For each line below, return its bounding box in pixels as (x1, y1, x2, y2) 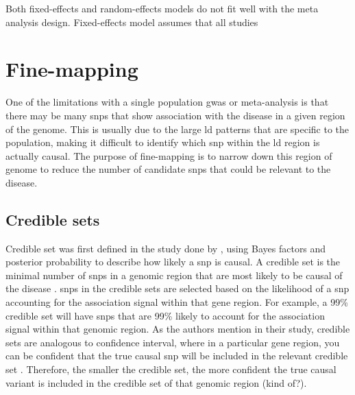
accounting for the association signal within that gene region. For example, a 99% (5, 295, 348, 309)
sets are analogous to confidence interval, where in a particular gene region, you (5, 335, 340, 349)
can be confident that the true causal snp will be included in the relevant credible (5, 348, 348, 363)
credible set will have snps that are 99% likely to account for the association (5, 308, 325, 322)
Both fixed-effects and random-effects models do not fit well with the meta (5, 1, 319, 15)
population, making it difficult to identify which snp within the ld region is (5, 135, 320, 149)
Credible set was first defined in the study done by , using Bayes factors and (5, 241, 326, 255)
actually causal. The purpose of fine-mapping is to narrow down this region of (5, 148, 332, 163)
